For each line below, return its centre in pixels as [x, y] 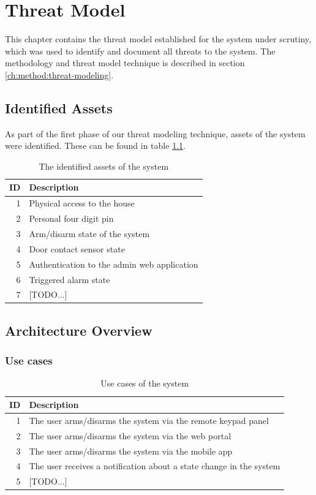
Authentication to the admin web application [114, 264]
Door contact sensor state [77, 248]
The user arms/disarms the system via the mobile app [131, 451]
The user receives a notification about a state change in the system [155, 466]
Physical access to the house [82, 203]
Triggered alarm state [70, 279]
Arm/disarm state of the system [89, 234]
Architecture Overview [79, 330]
